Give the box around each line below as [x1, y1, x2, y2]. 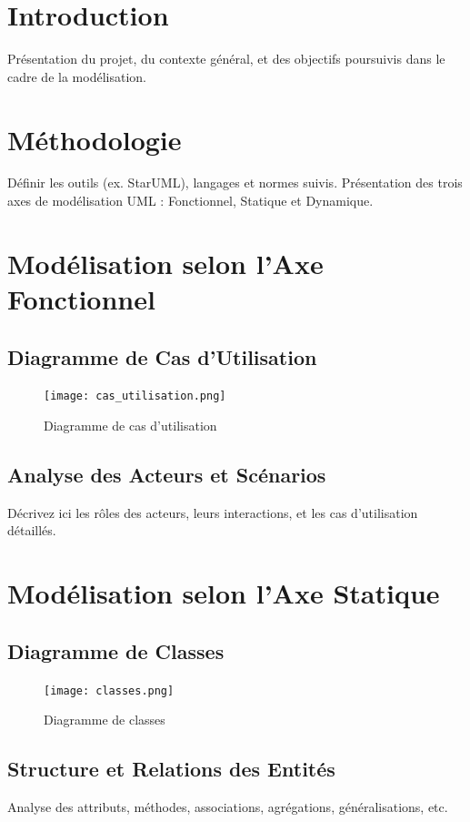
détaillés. [7, 521, 56, 540]
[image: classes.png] [44, 684, 175, 697]
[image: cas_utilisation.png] [44, 390, 226, 403]
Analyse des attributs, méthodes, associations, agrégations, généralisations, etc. [7, 797, 448, 817]
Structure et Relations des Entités [7, 755, 335, 783]
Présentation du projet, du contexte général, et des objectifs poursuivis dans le [7, 49, 445, 68]
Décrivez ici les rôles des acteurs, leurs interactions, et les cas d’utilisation [7, 502, 418, 522]
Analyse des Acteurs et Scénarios [7, 461, 326, 489]
